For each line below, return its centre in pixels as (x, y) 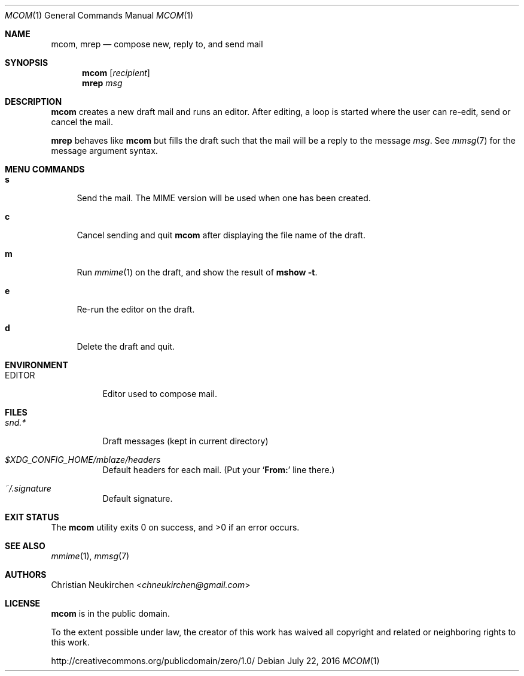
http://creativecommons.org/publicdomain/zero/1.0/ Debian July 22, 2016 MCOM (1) (215, 661)
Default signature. (138, 498)
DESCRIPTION (33, 101)
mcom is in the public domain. (110, 613)
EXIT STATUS (32, 517)
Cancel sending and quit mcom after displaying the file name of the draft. (221, 235)
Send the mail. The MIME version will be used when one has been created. (224, 198)
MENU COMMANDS (45, 169)
